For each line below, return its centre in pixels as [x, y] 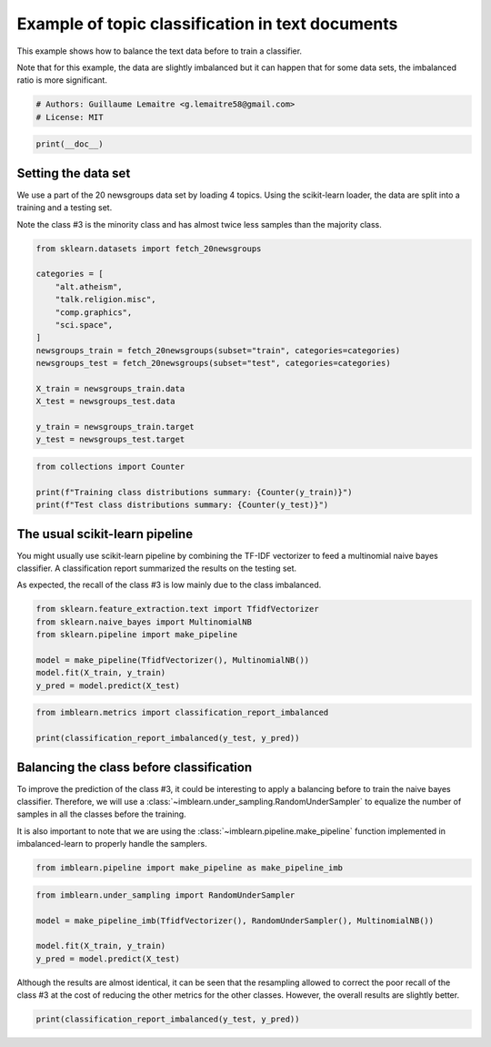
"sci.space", [84, 325]
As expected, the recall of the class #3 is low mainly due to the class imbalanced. [169, 585]
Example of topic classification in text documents [207, 24]
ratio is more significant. [62, 80]
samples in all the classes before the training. [101, 814]
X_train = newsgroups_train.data [110, 388]
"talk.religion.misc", [105, 300]
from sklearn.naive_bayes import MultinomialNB [144, 622]
